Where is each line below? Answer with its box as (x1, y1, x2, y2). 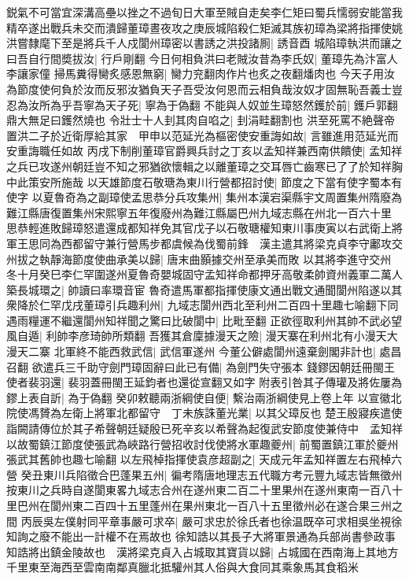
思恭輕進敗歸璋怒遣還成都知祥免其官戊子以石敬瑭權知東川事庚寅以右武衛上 (6, 220, 392, 236)
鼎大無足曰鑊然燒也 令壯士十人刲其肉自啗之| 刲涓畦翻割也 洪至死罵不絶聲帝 (6, 112, 395, 128)
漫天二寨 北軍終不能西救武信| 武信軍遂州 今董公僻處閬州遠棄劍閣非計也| (6, 343, 376, 360)
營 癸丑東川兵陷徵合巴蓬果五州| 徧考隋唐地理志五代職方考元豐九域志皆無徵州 (6, 466, 403, 482)
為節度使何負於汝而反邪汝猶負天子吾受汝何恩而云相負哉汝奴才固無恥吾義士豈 (6, 80, 403, 97)
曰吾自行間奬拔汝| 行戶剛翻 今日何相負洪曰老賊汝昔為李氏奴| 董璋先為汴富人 (6, 50, 398, 66)
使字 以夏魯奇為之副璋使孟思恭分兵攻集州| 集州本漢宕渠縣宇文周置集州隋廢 (6, 189, 392, 205)
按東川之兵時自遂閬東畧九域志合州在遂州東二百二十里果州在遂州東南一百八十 (6, 482, 403, 498)
